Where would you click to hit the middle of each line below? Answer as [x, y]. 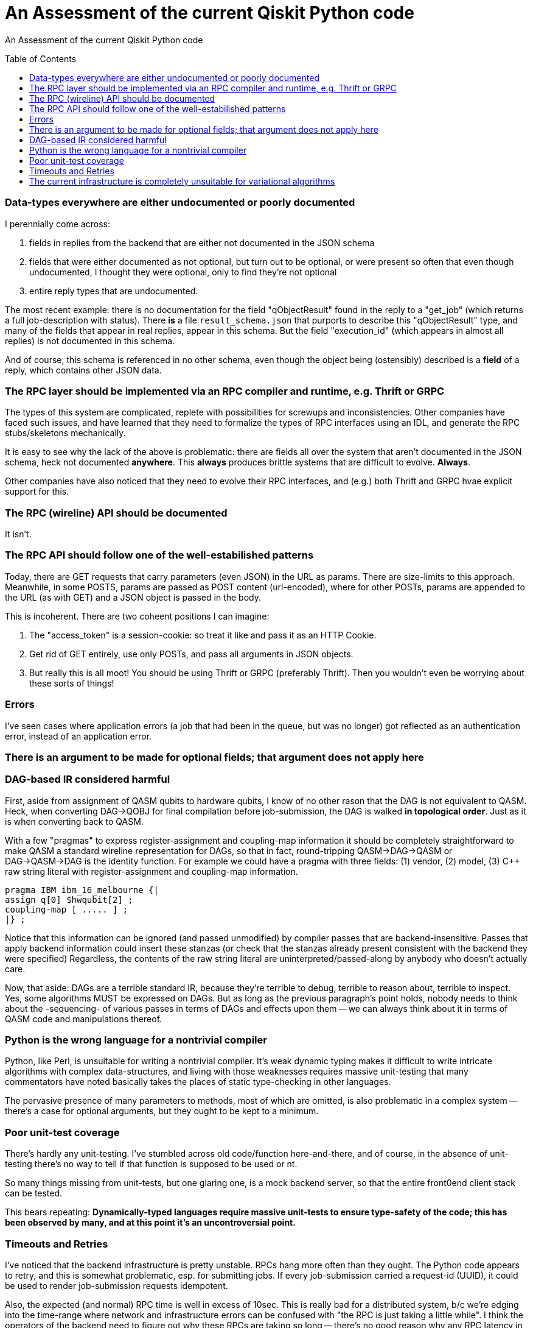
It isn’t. [18, 534]
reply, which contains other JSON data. [83, 370]
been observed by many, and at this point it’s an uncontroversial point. [150, 1223]
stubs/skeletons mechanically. [65, 433]
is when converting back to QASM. [74, 821]
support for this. [37, 492]
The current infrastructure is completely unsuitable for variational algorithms [182, 181]
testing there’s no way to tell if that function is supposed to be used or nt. [151, 1164]
